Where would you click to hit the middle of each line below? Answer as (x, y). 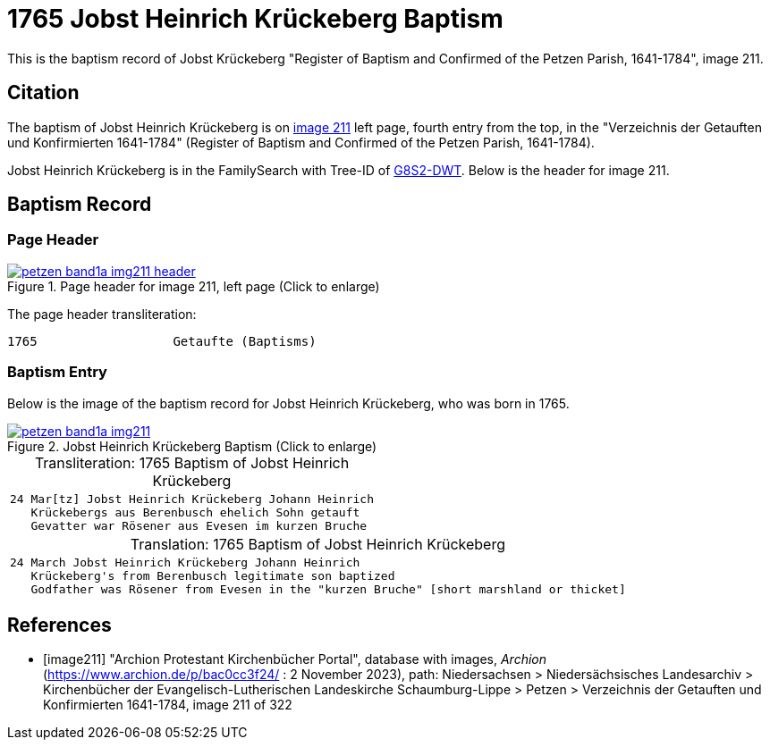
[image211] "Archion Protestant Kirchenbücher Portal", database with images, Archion (295, 659)
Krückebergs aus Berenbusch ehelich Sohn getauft (195, 512)
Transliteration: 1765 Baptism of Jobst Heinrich (192, 462)
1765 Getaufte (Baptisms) (162, 341)
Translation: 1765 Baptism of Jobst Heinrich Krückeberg (317, 544)
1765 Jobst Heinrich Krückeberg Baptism (255, 19)
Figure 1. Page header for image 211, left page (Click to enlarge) (194, 286)
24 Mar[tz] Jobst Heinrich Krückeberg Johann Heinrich (192, 499)
